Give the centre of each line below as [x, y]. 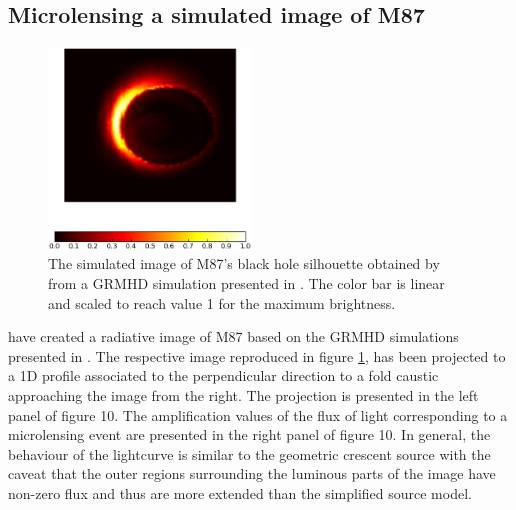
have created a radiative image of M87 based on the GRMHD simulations [233, 336]
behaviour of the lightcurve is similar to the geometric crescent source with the [249, 453]
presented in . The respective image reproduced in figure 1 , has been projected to [257, 355]
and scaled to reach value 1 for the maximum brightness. [222, 302]
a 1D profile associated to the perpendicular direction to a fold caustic [223, 375]
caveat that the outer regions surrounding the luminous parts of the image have [252, 473]
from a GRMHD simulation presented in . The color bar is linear [246, 283]
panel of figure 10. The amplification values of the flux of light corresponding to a [258, 414]
